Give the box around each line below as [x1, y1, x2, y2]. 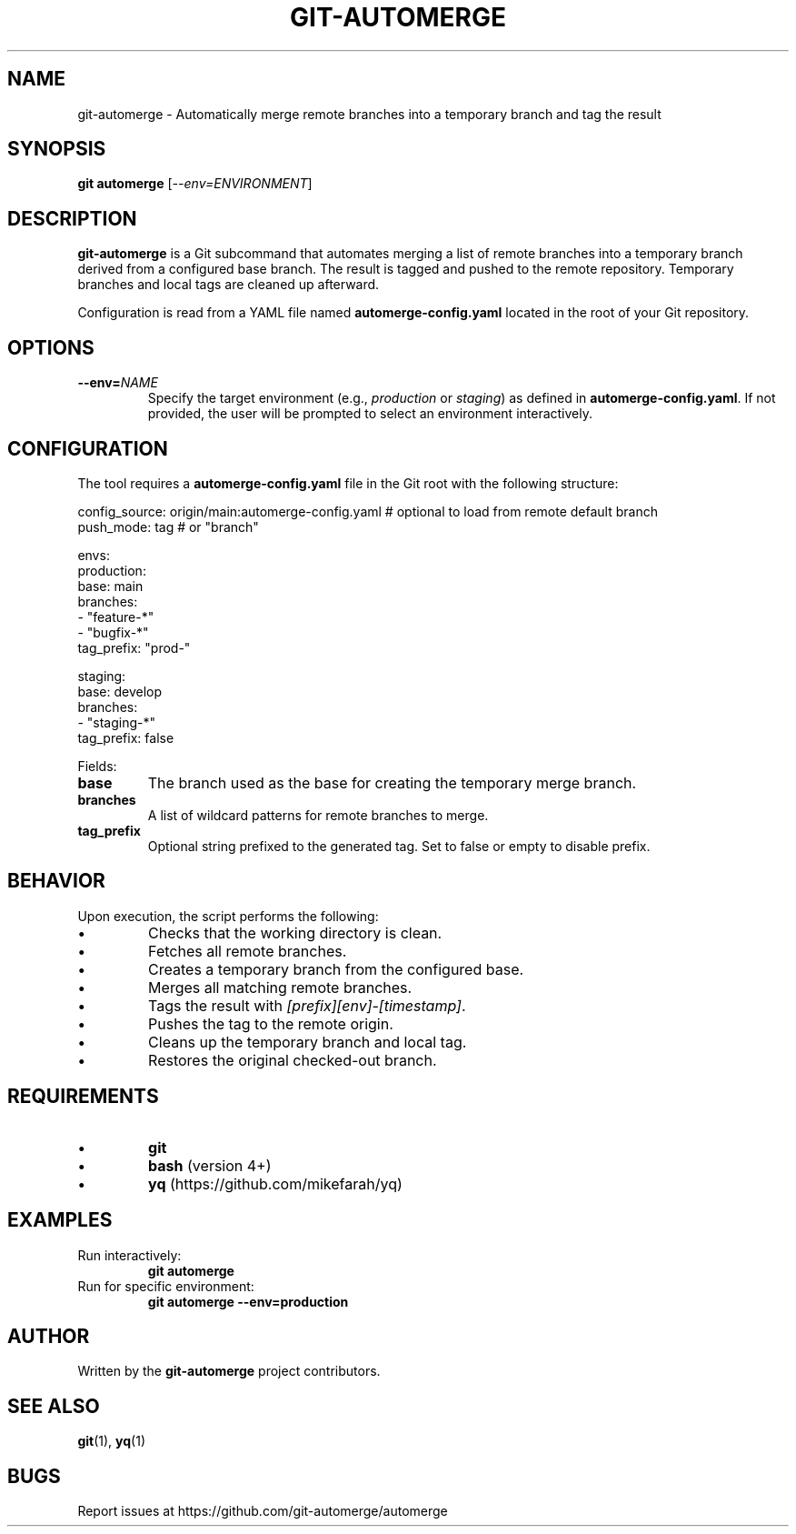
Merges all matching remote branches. [148, 978, 413, 997]
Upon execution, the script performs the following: [77, 907, 379, 924]
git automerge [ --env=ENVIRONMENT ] [77, 175, 313, 192]
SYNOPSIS [7, 137, 106, 161]
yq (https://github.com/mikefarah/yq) [148, 1174, 403, 1193]
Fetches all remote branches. [148, 941, 347, 960]
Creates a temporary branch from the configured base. [148, 959, 524, 978]
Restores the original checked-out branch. [148, 1050, 437, 1069]
